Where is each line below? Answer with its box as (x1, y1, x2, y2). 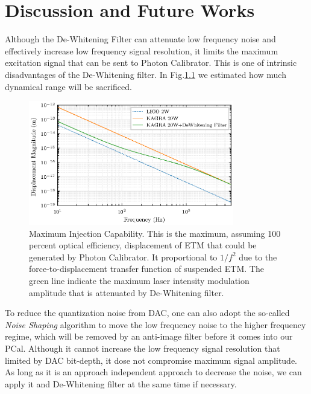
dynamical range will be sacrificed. (5, 80, 132, 92)
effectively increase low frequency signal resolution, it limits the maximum (5, 44, 278, 57)
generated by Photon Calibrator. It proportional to (29, 250, 218, 263)
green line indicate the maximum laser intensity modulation (29, 274, 250, 287)
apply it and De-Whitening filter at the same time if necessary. (5, 377, 237, 390)
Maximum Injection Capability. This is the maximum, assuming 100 (29, 227, 281, 239)
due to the (239, 250, 277, 263)
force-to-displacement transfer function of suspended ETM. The (29, 262, 264, 275)
